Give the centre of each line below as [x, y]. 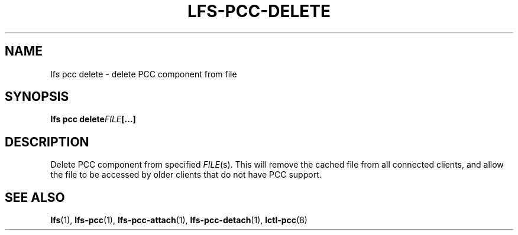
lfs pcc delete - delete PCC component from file [144, 74]
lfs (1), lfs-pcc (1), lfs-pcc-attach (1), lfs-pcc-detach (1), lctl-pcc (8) [179, 220]
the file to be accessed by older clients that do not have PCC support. [186, 175]
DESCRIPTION [47, 142]
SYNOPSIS [37, 97]
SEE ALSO [35, 197]
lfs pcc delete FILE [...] [93, 119]
